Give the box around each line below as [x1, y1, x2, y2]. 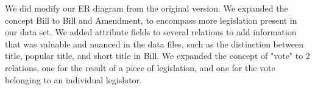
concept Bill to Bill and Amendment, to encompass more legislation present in [5, 13, 297, 26]
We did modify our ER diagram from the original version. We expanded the [5, 2, 288, 14]
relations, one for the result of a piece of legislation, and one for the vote [5, 61, 275, 74]
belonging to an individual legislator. [5, 73, 142, 86]
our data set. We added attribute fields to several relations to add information [5, 26, 297, 38]
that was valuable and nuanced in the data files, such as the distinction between [5, 37, 303, 50]
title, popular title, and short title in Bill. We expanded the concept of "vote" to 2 [5, 49, 310, 62]
